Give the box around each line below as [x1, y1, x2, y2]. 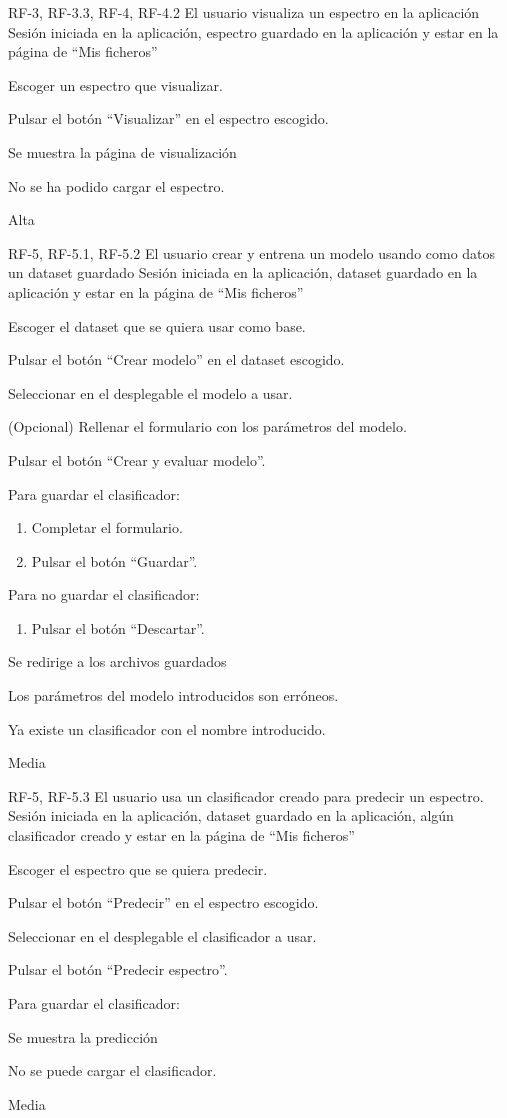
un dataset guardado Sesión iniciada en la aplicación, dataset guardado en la [8, 262, 478, 283]
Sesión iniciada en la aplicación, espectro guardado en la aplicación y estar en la [8, 21, 499, 42]
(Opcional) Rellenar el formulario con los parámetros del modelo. [8, 416, 407, 437]
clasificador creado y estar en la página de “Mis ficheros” [8, 825, 355, 846]
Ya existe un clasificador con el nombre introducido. [8, 718, 326, 739]
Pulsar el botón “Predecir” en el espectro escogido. [8, 892, 319, 913]
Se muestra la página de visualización [8, 141, 237, 162]
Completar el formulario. [31, 517, 183, 538]
